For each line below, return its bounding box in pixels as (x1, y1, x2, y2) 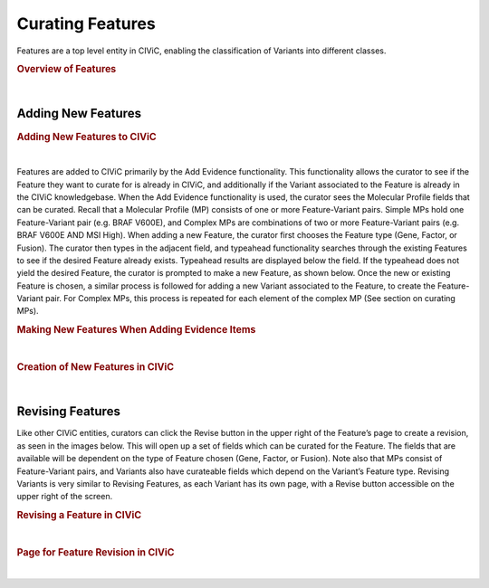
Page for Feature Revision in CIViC (16, 546, 176, 559)
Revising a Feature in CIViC (16, 509, 142, 522)
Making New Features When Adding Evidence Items (16, 324, 256, 337)
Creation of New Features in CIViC (16, 361, 175, 374)
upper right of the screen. (16, 491, 113, 502)
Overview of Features (16, 63, 117, 76)
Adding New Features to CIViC (16, 130, 158, 143)
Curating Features (16, 14, 156, 33)
